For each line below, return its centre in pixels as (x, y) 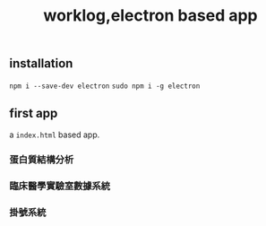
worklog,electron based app (150, 16)
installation (41, 64)
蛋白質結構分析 (42, 160)
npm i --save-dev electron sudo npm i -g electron (105, 86)
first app (34, 113)
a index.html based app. (55, 135)
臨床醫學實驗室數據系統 (60, 187)
